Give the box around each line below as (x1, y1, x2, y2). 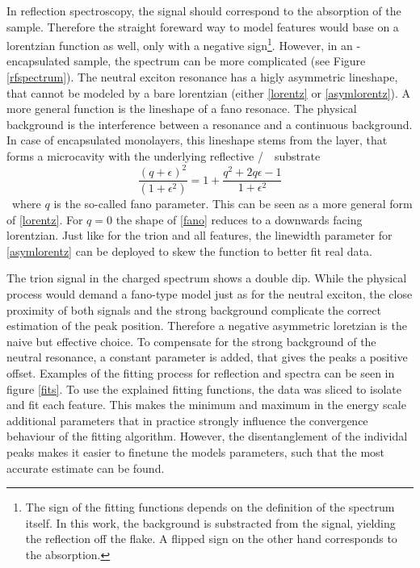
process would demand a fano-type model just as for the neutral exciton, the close (6, 285, 413, 302)
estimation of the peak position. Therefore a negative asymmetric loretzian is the (6, 317, 407, 334)
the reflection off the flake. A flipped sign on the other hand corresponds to (25, 530, 397, 547)
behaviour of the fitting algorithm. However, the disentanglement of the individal (6, 428, 408, 445)
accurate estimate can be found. (6, 459, 165, 476)
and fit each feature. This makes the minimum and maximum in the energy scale (6, 396, 406, 413)
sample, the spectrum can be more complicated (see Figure (73, 52, 366, 69)
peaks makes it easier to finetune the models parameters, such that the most (6, 443, 385, 460)
